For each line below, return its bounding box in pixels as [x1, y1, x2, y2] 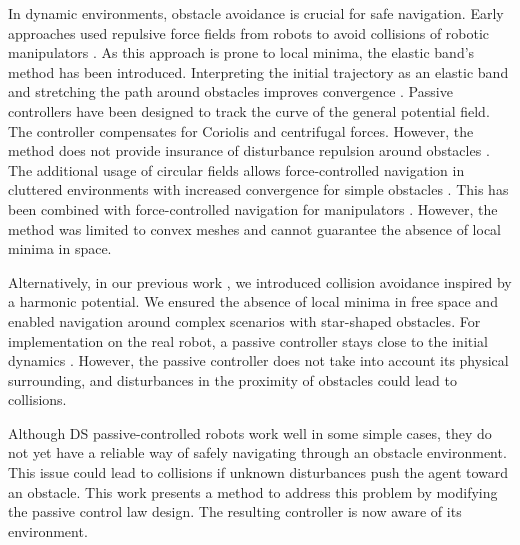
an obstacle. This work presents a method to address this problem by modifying [8, 481, 498, 502]
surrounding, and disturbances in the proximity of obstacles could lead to [8, 369, 457, 390]
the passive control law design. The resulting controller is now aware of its [8, 501, 462, 522]
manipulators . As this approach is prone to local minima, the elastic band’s [8, 42, 475, 63]
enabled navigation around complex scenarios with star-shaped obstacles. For [8, 310, 481, 331]
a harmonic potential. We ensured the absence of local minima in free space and [8, 291, 498, 312]
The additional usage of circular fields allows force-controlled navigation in [8, 159, 465, 180]
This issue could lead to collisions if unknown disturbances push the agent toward [8, 462, 509, 483]
